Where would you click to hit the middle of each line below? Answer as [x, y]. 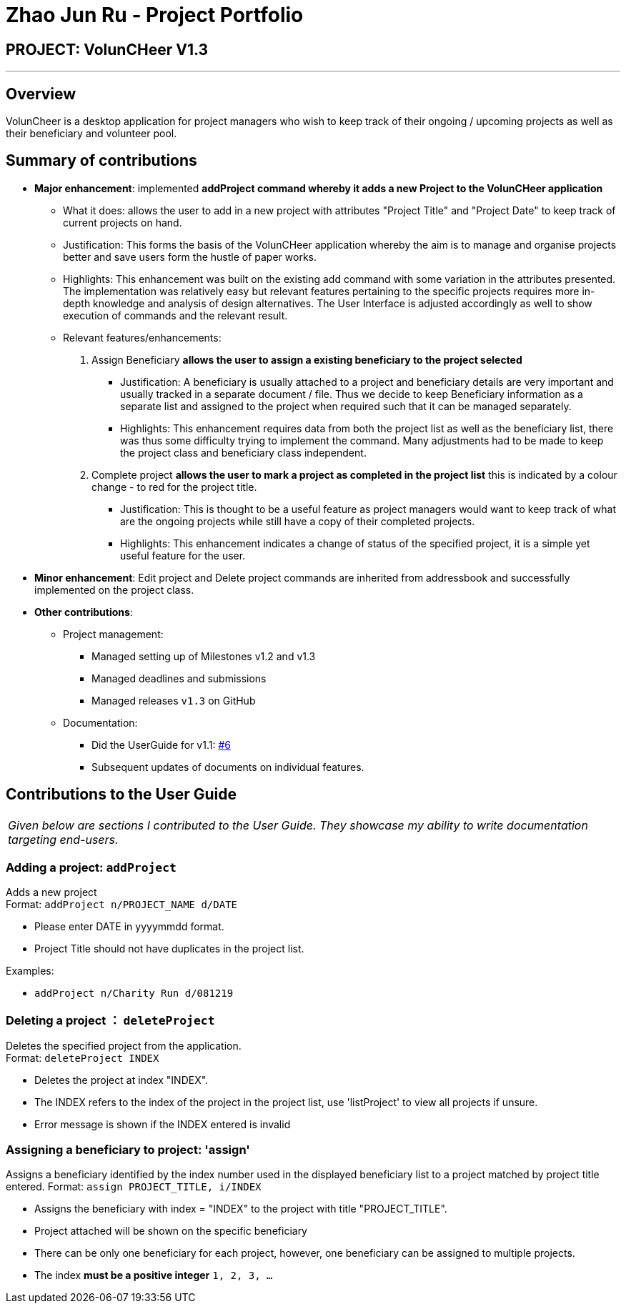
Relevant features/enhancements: [142, 337]
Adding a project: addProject [91, 868]
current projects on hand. [123, 222]
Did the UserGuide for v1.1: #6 [161, 745]
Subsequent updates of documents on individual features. [228, 767]
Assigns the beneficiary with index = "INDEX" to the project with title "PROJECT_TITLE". [241, 1208]
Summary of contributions [101, 161]
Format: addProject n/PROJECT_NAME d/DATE [121, 905]
